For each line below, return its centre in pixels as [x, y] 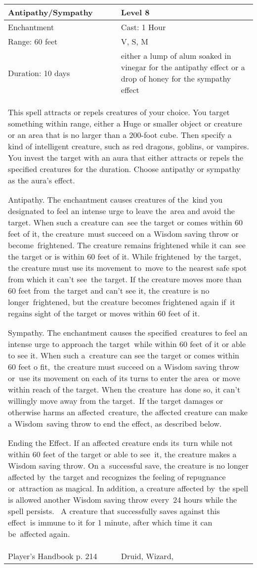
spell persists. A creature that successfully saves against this [114, 511]
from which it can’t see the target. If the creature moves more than [125, 279]
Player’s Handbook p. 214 [53, 556]
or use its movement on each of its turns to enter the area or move [124, 378]
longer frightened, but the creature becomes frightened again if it [122, 302]
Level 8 [135, 12]
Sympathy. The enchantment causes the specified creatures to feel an [128, 332]
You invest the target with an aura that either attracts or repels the [126, 157]
